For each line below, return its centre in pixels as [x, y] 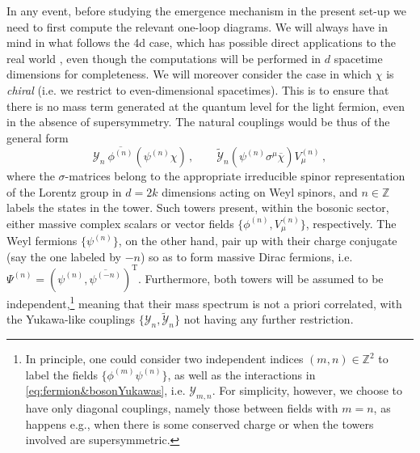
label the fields [61, 374]
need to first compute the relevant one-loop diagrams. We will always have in [197, 26]
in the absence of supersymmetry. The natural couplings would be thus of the [198, 122]
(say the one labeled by [64, 256]
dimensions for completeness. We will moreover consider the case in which [189, 74]
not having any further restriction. [269, 319]
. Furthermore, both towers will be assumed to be [261, 278]
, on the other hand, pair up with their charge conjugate [258, 241]
